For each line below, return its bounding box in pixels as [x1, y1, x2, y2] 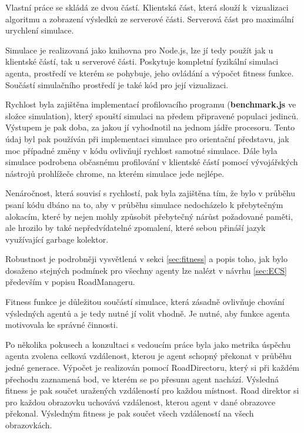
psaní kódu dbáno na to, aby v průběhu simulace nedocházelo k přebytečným [5, 198, 283, 210]
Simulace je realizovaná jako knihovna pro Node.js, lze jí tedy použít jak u [5, 43, 273, 56]
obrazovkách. [5, 419, 52, 431]
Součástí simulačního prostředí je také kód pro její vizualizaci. [5, 78, 229, 90]
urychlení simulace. [5, 24, 74, 36]
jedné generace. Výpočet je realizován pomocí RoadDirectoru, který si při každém [5, 361, 300, 374]
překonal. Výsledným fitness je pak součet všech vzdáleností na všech [5, 407, 254, 419]
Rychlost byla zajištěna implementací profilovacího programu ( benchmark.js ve [5, 98, 296, 110]
